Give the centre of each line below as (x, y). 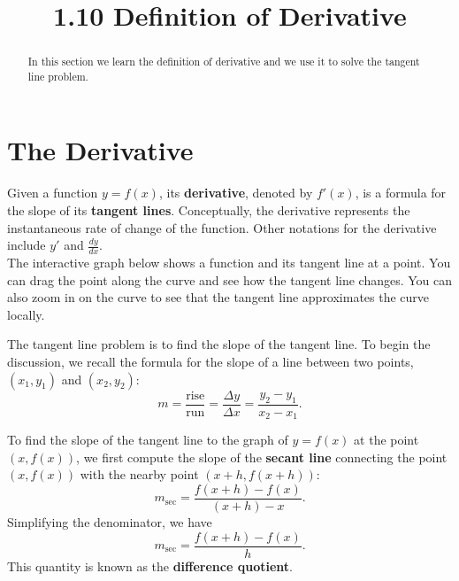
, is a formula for (401, 193)
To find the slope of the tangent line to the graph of (148, 440)
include (27, 245)
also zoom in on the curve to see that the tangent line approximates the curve (218, 297)
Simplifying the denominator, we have (110, 521)
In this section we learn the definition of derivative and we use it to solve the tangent (224, 62)
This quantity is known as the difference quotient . (150, 566)
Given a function (53, 193)
